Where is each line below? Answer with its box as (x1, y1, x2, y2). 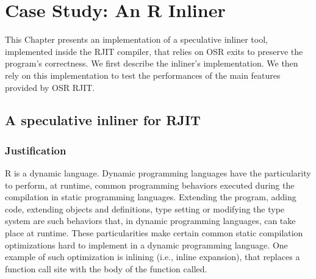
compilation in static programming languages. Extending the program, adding (5, 190, 296, 203)
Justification (5, 142, 66, 158)
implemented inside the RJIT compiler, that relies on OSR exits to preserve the (5, 45, 303, 57)
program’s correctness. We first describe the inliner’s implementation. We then (5, 57, 298, 70)
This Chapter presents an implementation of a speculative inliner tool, (5, 33, 268, 46)
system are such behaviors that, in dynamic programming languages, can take (5, 214, 296, 227)
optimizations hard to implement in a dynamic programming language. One (5, 238, 288, 251)
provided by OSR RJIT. (5, 81, 95, 93)
